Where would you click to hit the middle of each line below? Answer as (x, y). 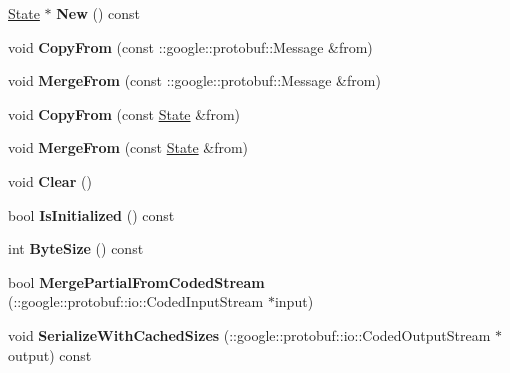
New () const (98, 13)
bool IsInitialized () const (91, 214)
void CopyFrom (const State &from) (124, 113)
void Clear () (50, 180)
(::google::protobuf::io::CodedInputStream (136, 301)
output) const (50, 354)
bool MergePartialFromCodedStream (136, 281)
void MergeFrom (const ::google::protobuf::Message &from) (194, 80)
